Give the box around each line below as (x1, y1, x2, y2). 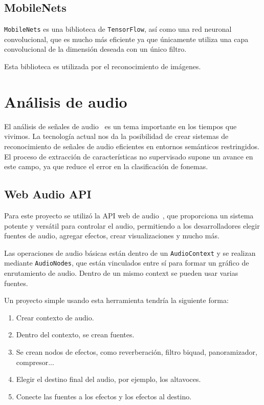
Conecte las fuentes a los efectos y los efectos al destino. (16, 391, 192, 401)
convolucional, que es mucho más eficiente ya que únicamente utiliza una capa (4, 33, 249, 44)
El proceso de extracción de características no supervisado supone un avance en (4, 151, 253, 161)
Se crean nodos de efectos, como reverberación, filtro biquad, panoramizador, (16, 347, 257, 357)
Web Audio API (4, 186, 92, 202)
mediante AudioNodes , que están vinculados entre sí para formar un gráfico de (4, 257, 249, 268)
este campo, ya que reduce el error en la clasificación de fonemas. (4, 161, 208, 172)
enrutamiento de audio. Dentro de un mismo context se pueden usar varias (4, 268, 238, 278)
